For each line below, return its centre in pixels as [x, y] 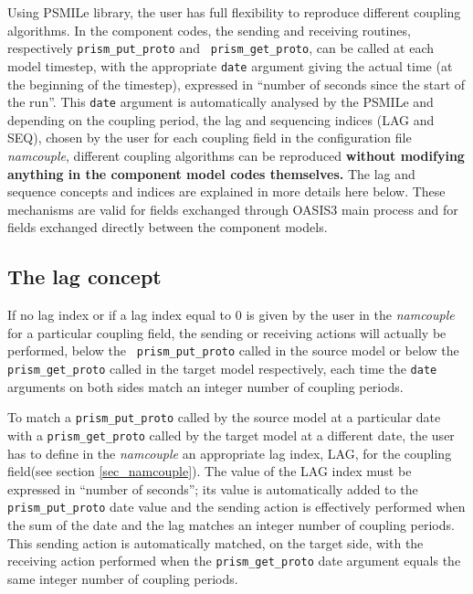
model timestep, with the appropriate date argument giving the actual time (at [230, 65]
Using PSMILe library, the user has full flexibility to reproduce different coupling [234, 12]
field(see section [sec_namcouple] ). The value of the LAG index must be [210, 471]
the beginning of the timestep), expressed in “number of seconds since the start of [236, 84]
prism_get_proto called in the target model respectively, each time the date [222, 368]
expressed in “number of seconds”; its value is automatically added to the [213, 488]
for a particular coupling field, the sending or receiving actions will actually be [227, 332]
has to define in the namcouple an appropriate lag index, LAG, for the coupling [230, 453]
